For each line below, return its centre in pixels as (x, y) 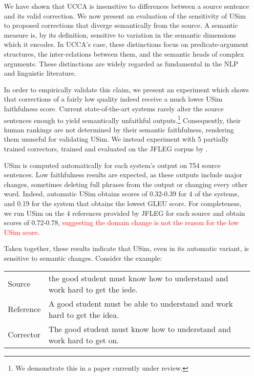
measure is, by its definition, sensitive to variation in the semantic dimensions (120, 34)
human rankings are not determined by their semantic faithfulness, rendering (119, 129)
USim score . (22, 232)
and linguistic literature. (40, 73)
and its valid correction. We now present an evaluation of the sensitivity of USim (125, 15)
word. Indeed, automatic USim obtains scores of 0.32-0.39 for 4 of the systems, (122, 194)
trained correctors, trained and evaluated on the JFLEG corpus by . (106, 148)
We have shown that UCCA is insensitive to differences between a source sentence (127, 6)
